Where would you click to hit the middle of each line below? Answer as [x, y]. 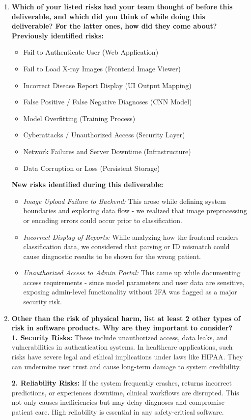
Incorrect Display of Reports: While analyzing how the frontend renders [131, 237]
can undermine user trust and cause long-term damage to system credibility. [126, 366]
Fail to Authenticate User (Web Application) [91, 52]
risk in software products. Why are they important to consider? [122, 328]
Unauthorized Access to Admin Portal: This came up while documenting [132, 273]
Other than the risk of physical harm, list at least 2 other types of [126, 318]
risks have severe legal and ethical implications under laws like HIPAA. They [127, 357]
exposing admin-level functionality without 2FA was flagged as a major [130, 292]
